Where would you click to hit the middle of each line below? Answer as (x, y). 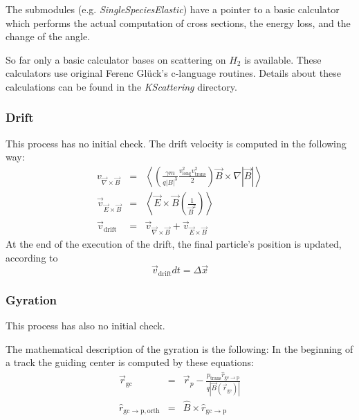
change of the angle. (48, 36)
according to (32, 257)
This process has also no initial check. (85, 326)
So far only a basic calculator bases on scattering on (116, 59)
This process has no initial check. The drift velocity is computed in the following (176, 143)
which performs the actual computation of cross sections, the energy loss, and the (178, 22)
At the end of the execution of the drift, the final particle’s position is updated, (174, 244)
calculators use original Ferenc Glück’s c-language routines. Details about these (173, 73)
